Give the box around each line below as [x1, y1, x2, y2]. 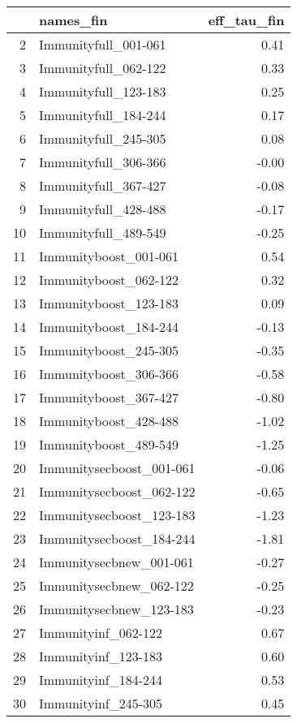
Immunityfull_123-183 [39, 82, 166, 101]
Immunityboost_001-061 [39, 247, 179, 265]
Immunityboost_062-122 [39, 270, 179, 289]
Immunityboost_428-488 [39, 411, 179, 430]
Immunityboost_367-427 [39, 388, 179, 407]
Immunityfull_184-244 [39, 105, 166, 124]
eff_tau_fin [208, 11, 285, 29]
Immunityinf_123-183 [39, 647, 163, 665]
